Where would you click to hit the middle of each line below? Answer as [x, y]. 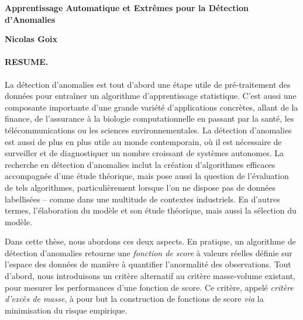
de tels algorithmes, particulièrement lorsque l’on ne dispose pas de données [140, 187]
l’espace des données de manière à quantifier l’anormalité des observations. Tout [148, 264]
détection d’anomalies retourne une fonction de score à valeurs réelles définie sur [149, 252]
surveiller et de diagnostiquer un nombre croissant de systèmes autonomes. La [144, 153]
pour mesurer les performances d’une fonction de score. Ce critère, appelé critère [149, 287]
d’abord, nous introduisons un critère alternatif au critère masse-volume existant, [150, 276]
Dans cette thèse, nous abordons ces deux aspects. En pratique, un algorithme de [150, 241]
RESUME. [27, 62]
